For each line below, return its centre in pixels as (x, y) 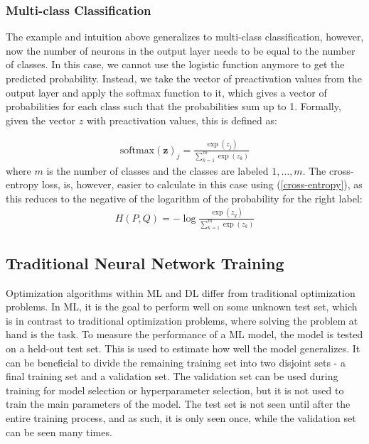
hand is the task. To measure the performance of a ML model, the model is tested (184, 334)
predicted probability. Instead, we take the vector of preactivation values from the (184, 78)
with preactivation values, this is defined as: (182, 120)
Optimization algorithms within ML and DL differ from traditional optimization (181, 292)
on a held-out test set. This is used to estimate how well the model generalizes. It (183, 348)
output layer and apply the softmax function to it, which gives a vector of (166, 92)
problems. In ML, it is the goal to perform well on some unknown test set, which (182, 307)
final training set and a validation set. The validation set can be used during (172, 376)
